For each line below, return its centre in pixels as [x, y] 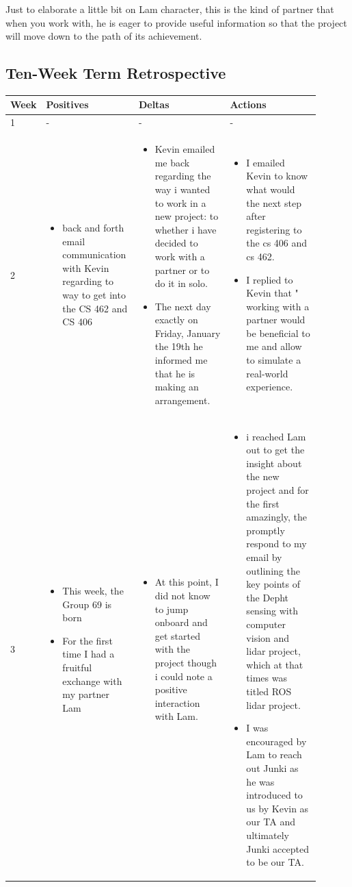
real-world [267, 373]
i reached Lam [276, 436]
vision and [268, 637]
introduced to [274, 795]
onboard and [181, 622]
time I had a [89, 654]
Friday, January [188, 333]
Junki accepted [277, 848]
